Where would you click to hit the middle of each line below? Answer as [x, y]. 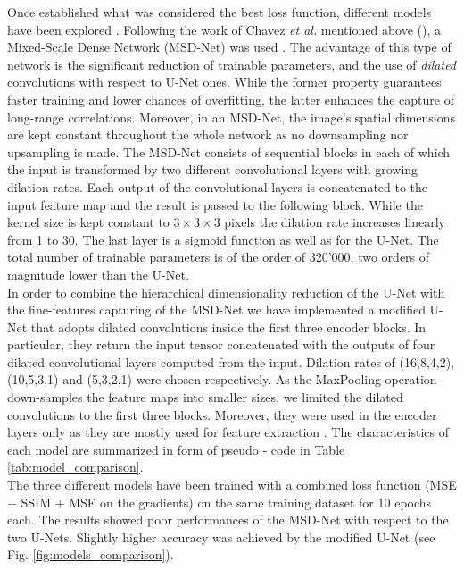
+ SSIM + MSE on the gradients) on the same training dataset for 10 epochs [220, 502]
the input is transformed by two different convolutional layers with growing [213, 169]
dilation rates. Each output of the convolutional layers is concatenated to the [218, 186]
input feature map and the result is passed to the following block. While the [215, 204]
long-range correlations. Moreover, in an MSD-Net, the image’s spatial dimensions [232, 117]
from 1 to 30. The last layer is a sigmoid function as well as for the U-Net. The [223, 239]
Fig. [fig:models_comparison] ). [91, 554]
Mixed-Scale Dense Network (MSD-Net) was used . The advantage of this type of [229, 47]
